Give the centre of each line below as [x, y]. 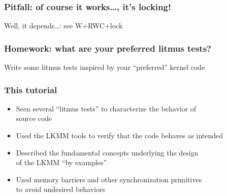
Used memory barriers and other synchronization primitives [109, 179]
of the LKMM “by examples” [61, 162]
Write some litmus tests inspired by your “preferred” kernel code [105, 67]
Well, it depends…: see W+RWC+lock [63, 26]
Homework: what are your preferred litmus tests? [108, 48]
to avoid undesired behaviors [61, 189]
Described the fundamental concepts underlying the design [107, 152]
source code [34, 118]
